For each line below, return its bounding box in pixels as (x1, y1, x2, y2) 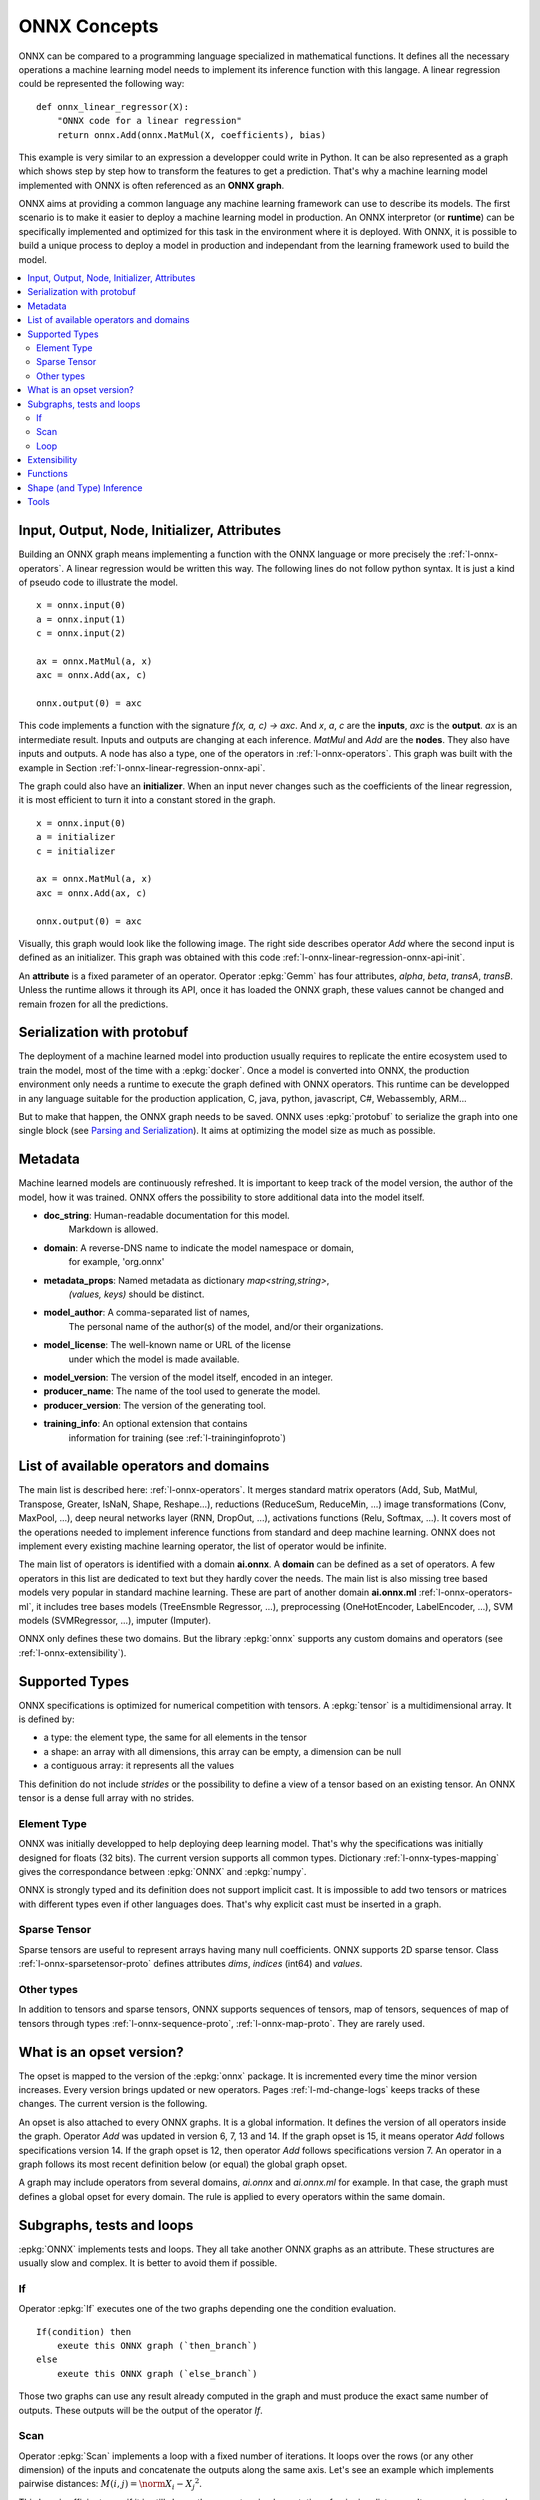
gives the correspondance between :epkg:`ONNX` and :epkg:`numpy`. (18, 1865, 307, 1877)
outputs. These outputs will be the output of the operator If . (18, 2404, 264, 2416)
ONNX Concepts (18, 15, 159, 37)
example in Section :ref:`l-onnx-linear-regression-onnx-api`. (18, 761, 266, 774)
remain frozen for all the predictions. (18, 998, 169, 1010)
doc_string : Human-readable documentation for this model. (43, 1210, 290, 1222)
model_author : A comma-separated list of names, (43, 1306, 250, 1319)
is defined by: (18, 1713, 75, 1725)
